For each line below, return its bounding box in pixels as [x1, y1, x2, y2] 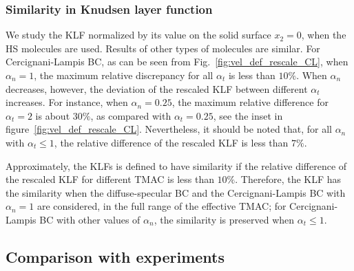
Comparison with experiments [6, 246, 225, 267]
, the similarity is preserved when [154, 212, 295, 226]
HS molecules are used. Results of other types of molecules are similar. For [6, 41, 320, 55]
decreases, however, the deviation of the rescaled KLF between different [6, 81, 308, 96]
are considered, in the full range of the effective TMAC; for [37, 199, 287, 213]
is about [35, 108, 70, 122]
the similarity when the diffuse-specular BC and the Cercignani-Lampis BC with [6, 185, 346, 199]
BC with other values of [39, 212, 140, 226]
